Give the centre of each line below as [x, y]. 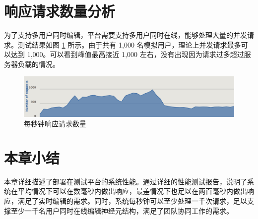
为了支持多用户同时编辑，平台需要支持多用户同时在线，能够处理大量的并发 [126, 35]
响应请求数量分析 [60, 11]
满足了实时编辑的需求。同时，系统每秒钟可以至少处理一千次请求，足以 [132, 201]
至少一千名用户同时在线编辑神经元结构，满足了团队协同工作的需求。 [122, 210]
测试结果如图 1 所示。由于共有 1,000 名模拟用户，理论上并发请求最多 [129, 44]
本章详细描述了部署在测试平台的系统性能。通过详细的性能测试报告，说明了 [126, 181]
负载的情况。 [38, 64]
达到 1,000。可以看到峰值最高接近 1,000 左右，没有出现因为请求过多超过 [127, 54]
